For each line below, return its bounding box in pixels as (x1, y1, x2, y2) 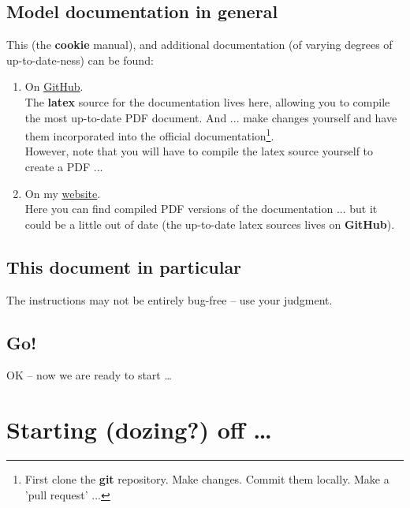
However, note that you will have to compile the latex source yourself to (24, 143, 374, 159)
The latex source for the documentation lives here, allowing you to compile (24, 93, 390, 110)
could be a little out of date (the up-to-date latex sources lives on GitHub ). (24, 215, 395, 232)
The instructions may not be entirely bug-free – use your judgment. (6, 291, 333, 308)
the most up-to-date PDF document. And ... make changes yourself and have (24, 109, 397, 125)
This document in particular (6, 254, 242, 278)
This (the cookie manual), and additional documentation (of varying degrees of (6, 36, 393, 53)
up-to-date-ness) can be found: (6, 51, 154, 68)
